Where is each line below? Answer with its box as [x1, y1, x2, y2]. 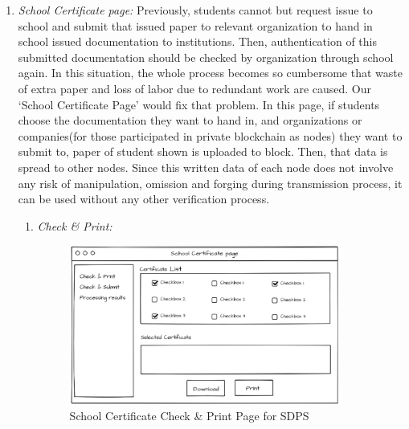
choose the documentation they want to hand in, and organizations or [18, 112, 362, 129]
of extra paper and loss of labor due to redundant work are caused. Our [18, 80, 372, 96]
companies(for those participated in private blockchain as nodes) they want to [18, 127, 403, 144]
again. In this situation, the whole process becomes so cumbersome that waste [18, 64, 403, 81]
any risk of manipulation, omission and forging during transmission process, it [18, 174, 403, 191]
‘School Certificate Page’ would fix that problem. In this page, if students [18, 96, 380, 112]
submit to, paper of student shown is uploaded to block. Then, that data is [18, 143, 388, 160]
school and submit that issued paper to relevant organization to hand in [18, 17, 373, 34]
